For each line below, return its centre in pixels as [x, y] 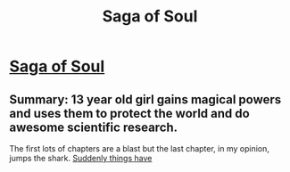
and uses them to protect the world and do [129, 113]
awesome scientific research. [94, 127]
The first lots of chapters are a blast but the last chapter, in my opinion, [140, 148]
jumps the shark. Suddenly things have [81, 158]
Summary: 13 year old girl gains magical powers [145, 99]
